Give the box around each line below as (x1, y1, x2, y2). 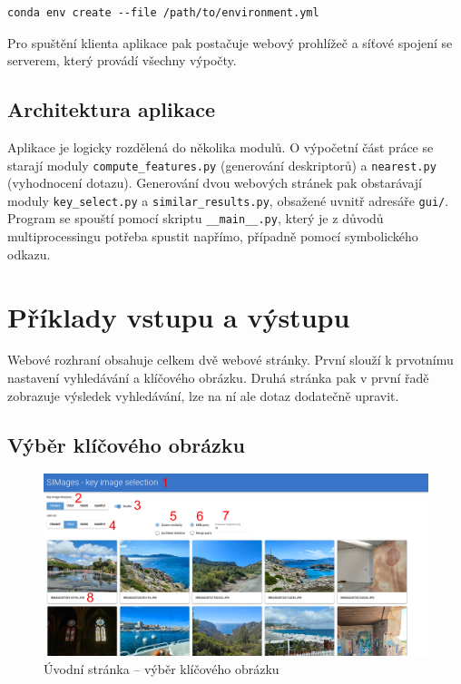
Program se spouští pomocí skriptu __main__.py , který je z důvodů (7, 209, 384, 228)
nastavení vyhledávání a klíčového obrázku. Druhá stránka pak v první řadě (7, 368, 429, 387)
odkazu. (7, 244, 51, 263)
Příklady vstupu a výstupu (7, 298, 350, 335)
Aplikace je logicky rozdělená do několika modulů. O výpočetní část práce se (7, 137, 434, 156)
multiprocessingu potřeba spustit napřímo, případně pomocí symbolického (7, 227, 418, 246)
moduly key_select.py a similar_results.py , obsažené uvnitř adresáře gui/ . (7, 191, 449, 210)
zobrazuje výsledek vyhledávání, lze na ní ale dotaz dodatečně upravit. (7, 386, 399, 405)
